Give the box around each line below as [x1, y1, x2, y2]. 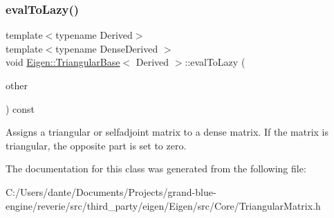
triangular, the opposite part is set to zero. [6, 138, 187, 152]
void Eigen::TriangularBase [6, 55, 120, 69]
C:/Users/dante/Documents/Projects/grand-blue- [6, 184, 216, 199]
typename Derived [55, 28, 133, 42]
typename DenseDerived [55, 41, 158, 55]
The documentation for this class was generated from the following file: [6, 161, 306, 176]
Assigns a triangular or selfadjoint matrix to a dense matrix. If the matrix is [6, 125, 328, 139]
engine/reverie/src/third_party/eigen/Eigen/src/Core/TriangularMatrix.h [6, 198, 321, 212]
